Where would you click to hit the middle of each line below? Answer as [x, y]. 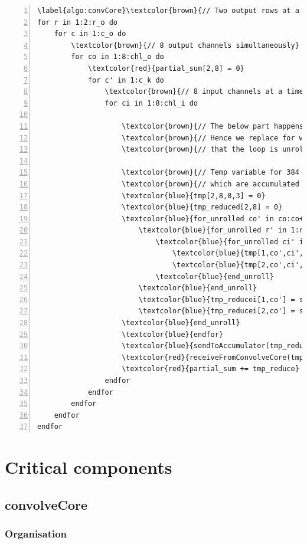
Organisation [36, 534]
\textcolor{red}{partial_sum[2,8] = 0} [166, 68]
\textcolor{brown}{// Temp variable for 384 [210, 173]
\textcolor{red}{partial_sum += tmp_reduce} [210, 369]
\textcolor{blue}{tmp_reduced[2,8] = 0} [202, 207]
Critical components [89, 467]
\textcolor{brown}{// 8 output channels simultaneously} [185, 45]
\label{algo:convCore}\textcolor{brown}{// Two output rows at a [168, 11]
